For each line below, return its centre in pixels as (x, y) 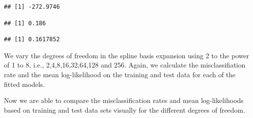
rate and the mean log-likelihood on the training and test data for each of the (120, 74)
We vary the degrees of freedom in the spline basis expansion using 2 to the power (127, 55)
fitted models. (24, 84)
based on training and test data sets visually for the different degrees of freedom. (125, 110)
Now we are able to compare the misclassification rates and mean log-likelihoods (124, 100)
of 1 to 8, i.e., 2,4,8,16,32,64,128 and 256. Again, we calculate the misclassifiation (125, 65)
